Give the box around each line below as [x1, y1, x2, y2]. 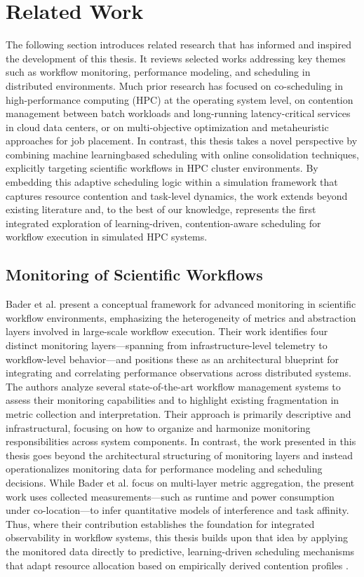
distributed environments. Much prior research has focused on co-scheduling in [6, 78, 343, 93]
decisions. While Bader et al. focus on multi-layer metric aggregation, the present [6, 475, 355, 489]
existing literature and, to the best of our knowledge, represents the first [6, 202, 316, 217]
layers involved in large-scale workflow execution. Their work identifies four [6, 324, 328, 339]
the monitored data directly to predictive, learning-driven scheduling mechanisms [6, 543, 355, 558]
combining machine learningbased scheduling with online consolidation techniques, [6, 147, 359, 161]
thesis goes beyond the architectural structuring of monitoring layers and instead [6, 447, 353, 462]
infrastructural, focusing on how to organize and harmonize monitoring [6, 420, 311, 435]
